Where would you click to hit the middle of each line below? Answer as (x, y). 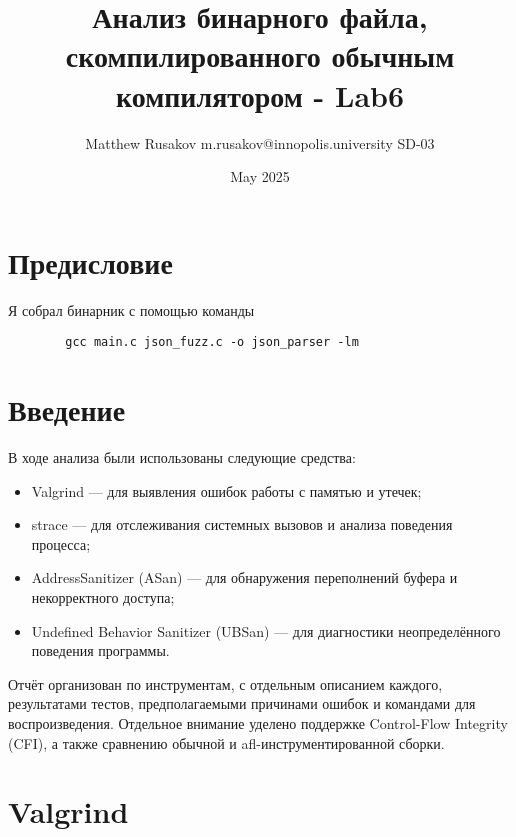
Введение (67, 409)
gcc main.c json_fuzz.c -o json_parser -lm (212, 342)
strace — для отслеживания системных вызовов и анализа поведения (242, 524)
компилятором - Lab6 (260, 94)
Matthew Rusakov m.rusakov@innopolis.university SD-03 (260, 142)
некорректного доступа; (103, 596)
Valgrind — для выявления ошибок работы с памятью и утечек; (226, 490)
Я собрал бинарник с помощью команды (131, 309)
